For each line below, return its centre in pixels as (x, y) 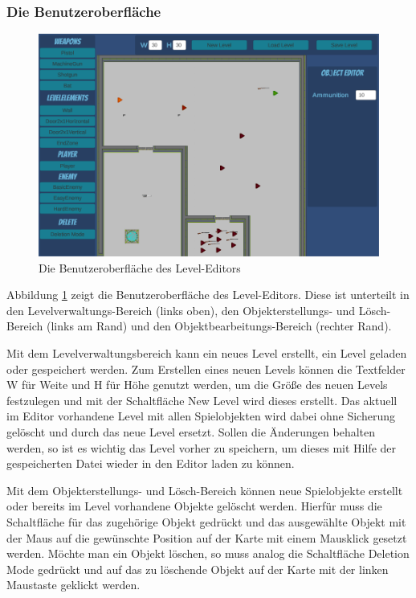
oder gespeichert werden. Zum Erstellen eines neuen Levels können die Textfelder (206, 369)
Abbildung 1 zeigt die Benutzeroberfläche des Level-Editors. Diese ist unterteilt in (208, 295)
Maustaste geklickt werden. (73, 585)
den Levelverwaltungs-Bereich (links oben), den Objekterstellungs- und (181, 310)
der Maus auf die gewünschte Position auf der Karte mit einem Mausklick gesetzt (207, 537)
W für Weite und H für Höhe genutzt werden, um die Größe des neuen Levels (197, 385)
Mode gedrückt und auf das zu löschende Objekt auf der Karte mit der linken (198, 569)
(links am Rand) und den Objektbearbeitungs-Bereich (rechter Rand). (219, 326)
